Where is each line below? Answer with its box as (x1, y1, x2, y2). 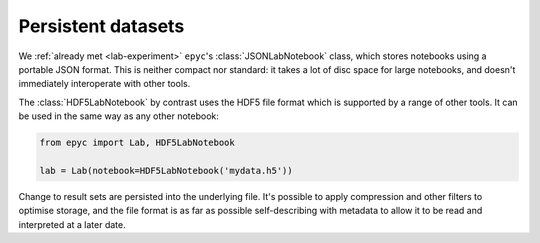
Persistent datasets (18, 15, 185, 37)
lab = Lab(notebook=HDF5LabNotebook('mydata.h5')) (39, 165, 294, 176)
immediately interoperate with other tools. (18, 78, 191, 90)
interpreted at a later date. (18, 218, 126, 230)
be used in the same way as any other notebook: (18, 110, 219, 122)
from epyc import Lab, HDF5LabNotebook (39, 137, 235, 149)
